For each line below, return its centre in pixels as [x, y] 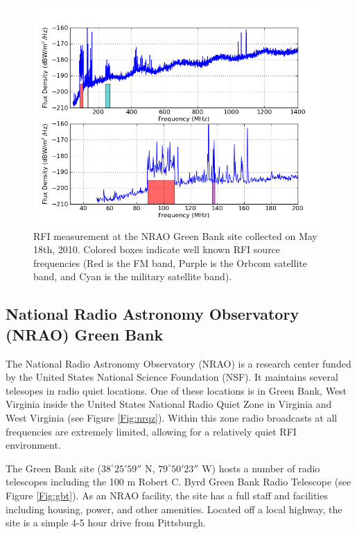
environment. [33, 445]
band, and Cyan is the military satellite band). [133, 276]
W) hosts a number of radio [261, 468]
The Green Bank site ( [54, 468]
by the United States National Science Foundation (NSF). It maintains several [172, 377]
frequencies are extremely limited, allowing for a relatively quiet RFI [151, 431]
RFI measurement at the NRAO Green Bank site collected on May [175, 235]
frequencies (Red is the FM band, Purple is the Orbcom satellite [170, 262]
